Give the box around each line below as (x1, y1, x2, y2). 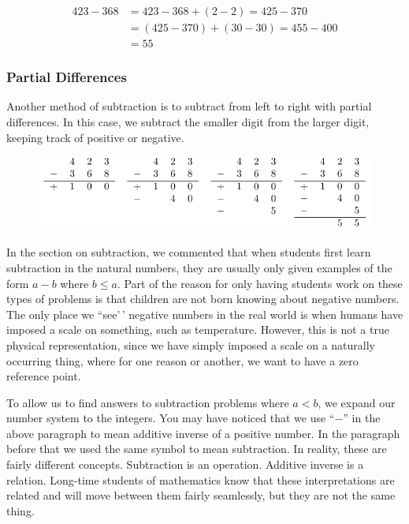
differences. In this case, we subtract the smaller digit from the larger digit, (6, 113, 370, 129)
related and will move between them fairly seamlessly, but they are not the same (6, 487, 396, 503)
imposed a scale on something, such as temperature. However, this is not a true (6, 321, 389, 338)
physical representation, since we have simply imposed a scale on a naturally (6, 336, 375, 353)
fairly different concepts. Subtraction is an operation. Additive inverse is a (6, 456, 364, 473)
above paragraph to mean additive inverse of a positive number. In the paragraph (6, 425, 400, 441)
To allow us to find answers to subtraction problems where (6, 394, 289, 410)
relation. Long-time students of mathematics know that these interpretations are (6, 471, 395, 488)
